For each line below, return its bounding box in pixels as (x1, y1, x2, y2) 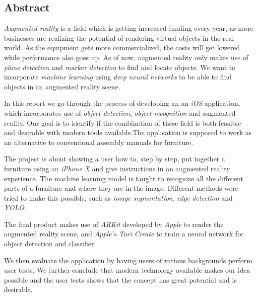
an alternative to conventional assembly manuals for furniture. (4, 137, 193, 147)
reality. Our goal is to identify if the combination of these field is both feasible (4, 117, 241, 128)
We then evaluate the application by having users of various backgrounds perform (4, 255, 253, 265)
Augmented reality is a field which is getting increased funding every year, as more (4, 23, 254, 33)
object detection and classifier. (4, 238, 96, 249)
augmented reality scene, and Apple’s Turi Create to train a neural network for (4, 228, 244, 239)
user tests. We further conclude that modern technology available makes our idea (4, 265, 250, 275)
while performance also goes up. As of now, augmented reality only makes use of (4, 52, 249, 62)
